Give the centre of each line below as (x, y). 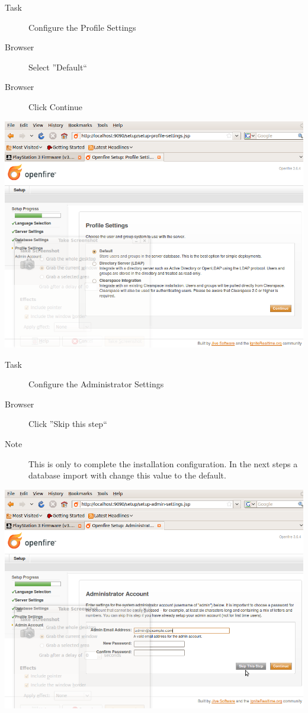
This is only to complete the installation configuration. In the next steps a (163, 463)
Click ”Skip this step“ (68, 424)
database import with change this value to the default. (127, 475)
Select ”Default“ (58, 67)
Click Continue (55, 106)
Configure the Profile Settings (82, 27)
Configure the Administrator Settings (96, 384)
